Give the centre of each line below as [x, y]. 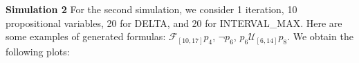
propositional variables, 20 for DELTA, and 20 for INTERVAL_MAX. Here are [174, 22]
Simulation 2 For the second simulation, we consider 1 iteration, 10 [151, 9]
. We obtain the [320, 36]
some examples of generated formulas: [86, 36]
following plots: [38, 51]
